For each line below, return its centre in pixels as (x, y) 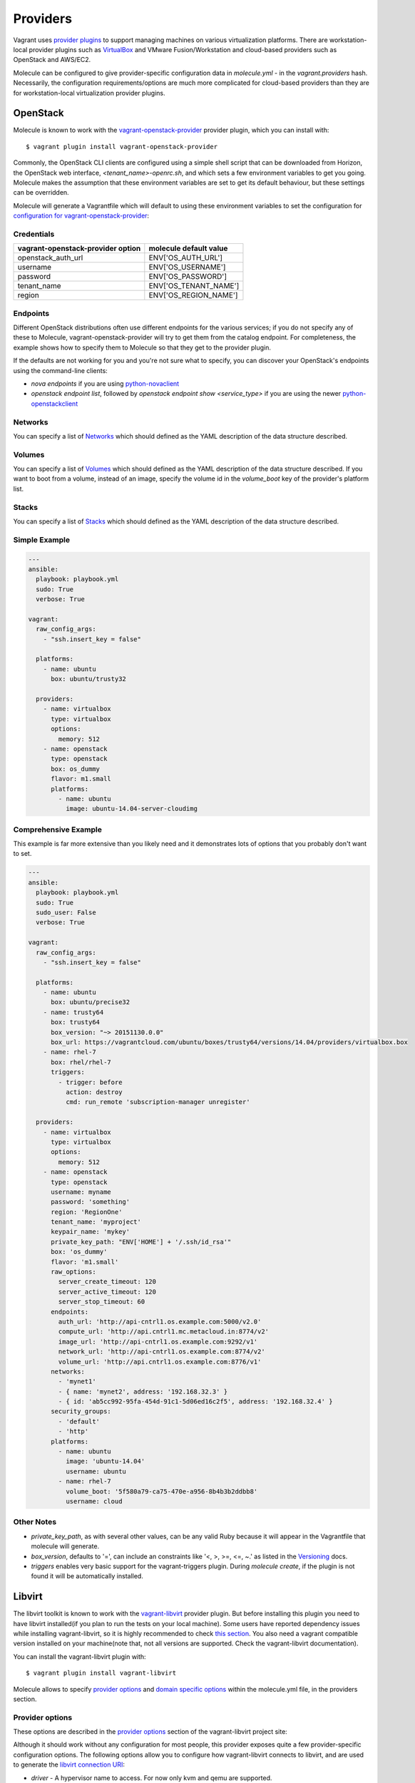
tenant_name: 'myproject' (96, 1222)
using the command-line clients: (61, 370)
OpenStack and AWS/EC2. (52, 60)
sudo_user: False (66, 912)
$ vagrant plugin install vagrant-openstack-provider (122, 147)
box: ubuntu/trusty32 (88, 679)
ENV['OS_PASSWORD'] (188, 277)
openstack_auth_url (50, 258)
